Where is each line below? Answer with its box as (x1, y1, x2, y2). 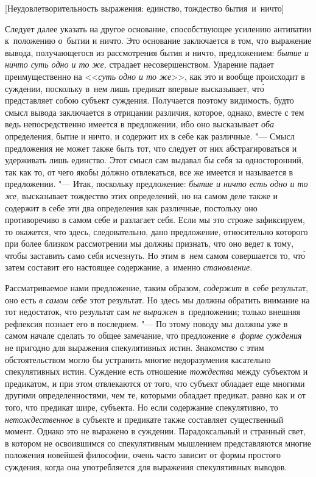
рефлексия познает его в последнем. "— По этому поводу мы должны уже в (5, 317, 288, 330)
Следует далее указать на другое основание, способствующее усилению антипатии (5, 22, 312, 35)
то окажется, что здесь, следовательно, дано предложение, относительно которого (5, 225, 308, 238)
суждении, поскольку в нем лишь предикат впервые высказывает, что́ (5, 82, 264, 94)
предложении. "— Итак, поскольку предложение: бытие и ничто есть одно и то (5, 177, 308, 190)
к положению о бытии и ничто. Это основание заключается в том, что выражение (5, 34, 312, 47)
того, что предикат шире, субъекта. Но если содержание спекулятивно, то (5, 401, 278, 413)
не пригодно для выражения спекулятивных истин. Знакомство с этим (5, 341, 264, 354)
